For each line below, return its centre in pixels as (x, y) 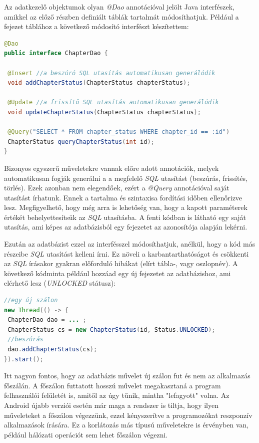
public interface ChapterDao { (56, 53)
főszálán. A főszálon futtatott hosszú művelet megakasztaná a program (112, 385)
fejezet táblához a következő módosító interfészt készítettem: (96, 26)
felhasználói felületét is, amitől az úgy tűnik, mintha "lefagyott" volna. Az (117, 395)
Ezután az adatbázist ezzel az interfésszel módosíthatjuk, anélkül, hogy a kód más (130, 244)
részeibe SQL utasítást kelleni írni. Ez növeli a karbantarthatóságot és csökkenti (126, 253)
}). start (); (24, 359)
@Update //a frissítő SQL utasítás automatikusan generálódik (113, 102)
